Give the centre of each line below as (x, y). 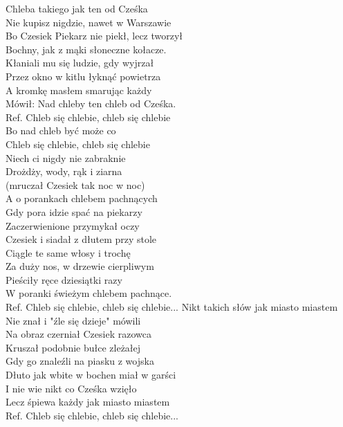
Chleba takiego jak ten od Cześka (77, 8)
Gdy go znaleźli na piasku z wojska (80, 361)
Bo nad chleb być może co (61, 130)
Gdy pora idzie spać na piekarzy (74, 211)
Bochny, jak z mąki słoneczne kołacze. (86, 49)
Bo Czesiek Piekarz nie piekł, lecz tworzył (94, 36)
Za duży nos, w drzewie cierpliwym (80, 266)
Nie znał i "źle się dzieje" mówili (73, 320)
